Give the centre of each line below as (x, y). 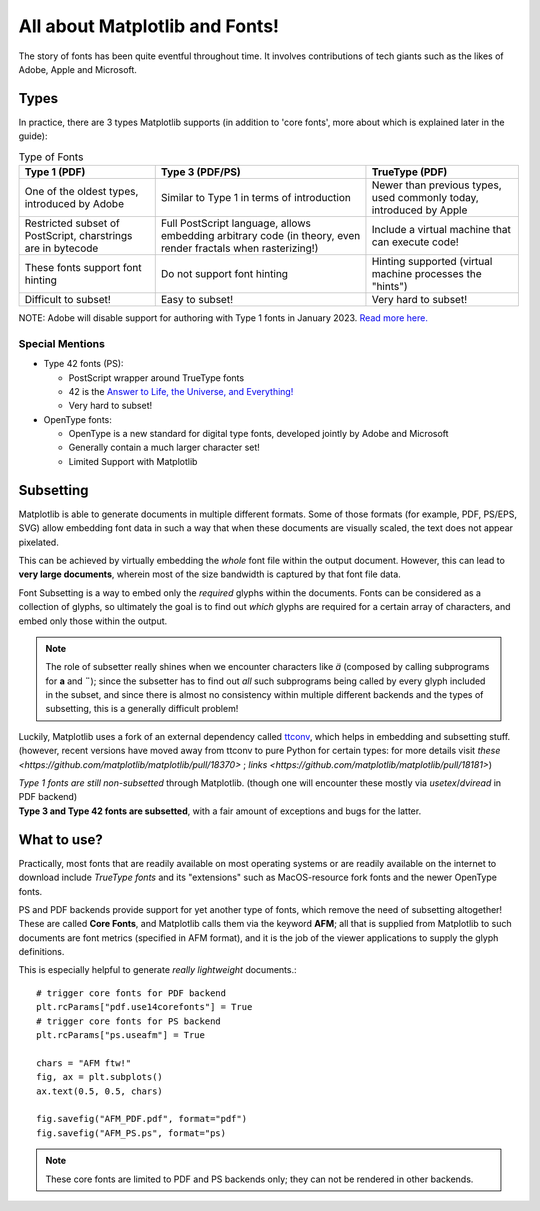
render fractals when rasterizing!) (239, 248)
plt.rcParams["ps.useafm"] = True (120, 1035)
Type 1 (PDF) (55, 172)
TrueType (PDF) (409, 172)
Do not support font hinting (224, 273)
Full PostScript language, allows (236, 223)
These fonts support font (83, 267)
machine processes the (426, 273)
